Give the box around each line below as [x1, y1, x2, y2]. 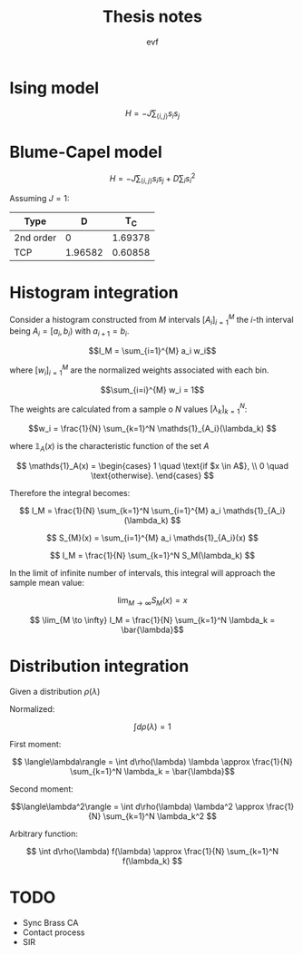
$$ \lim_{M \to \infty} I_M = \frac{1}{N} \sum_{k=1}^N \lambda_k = [29, 614, 276, 625]
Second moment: [9, 783, 74, 794]
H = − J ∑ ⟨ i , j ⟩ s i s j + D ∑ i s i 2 [109, 171, 196, 186]
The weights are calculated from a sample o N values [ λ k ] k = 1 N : [9, 402, 248, 416]
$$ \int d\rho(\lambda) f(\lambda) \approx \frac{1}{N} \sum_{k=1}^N [25, 845, 279, 856]
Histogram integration [9, 283, 179, 303]
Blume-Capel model [9, 141, 163, 162]
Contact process [22, 927, 85, 938]
